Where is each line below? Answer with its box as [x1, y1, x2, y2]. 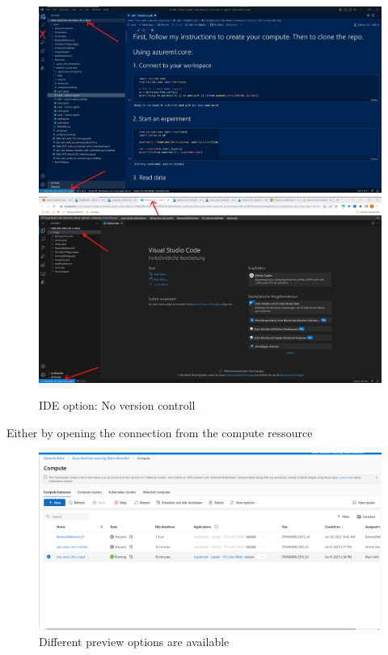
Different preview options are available [39, 632, 230, 649]
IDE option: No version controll [39, 397, 196, 414]
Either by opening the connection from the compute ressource [6, 424, 313, 441]
